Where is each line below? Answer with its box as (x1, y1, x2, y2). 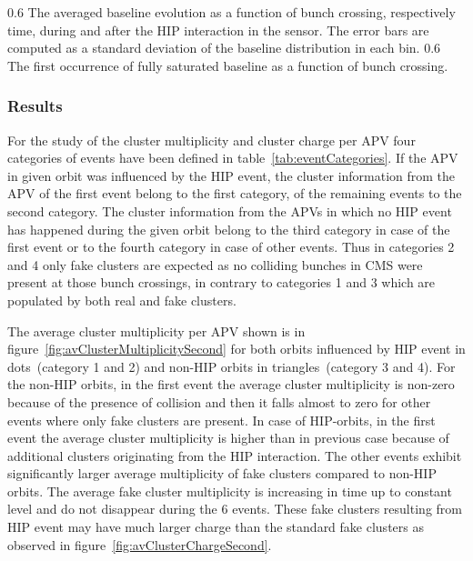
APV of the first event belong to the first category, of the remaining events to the (7, 184, 462, 203)
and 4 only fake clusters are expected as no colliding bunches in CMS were (7, 255, 423, 274)
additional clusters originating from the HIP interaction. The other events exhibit (7, 446, 462, 465)
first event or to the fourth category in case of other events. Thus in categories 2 (7, 237, 455, 256)
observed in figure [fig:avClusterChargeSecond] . (7, 535, 272, 554)
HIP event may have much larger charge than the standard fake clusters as (7, 517, 424, 536)
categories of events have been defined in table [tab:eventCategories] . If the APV (7, 148, 458, 167)
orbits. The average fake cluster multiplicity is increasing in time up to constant (7, 481, 452, 500)
